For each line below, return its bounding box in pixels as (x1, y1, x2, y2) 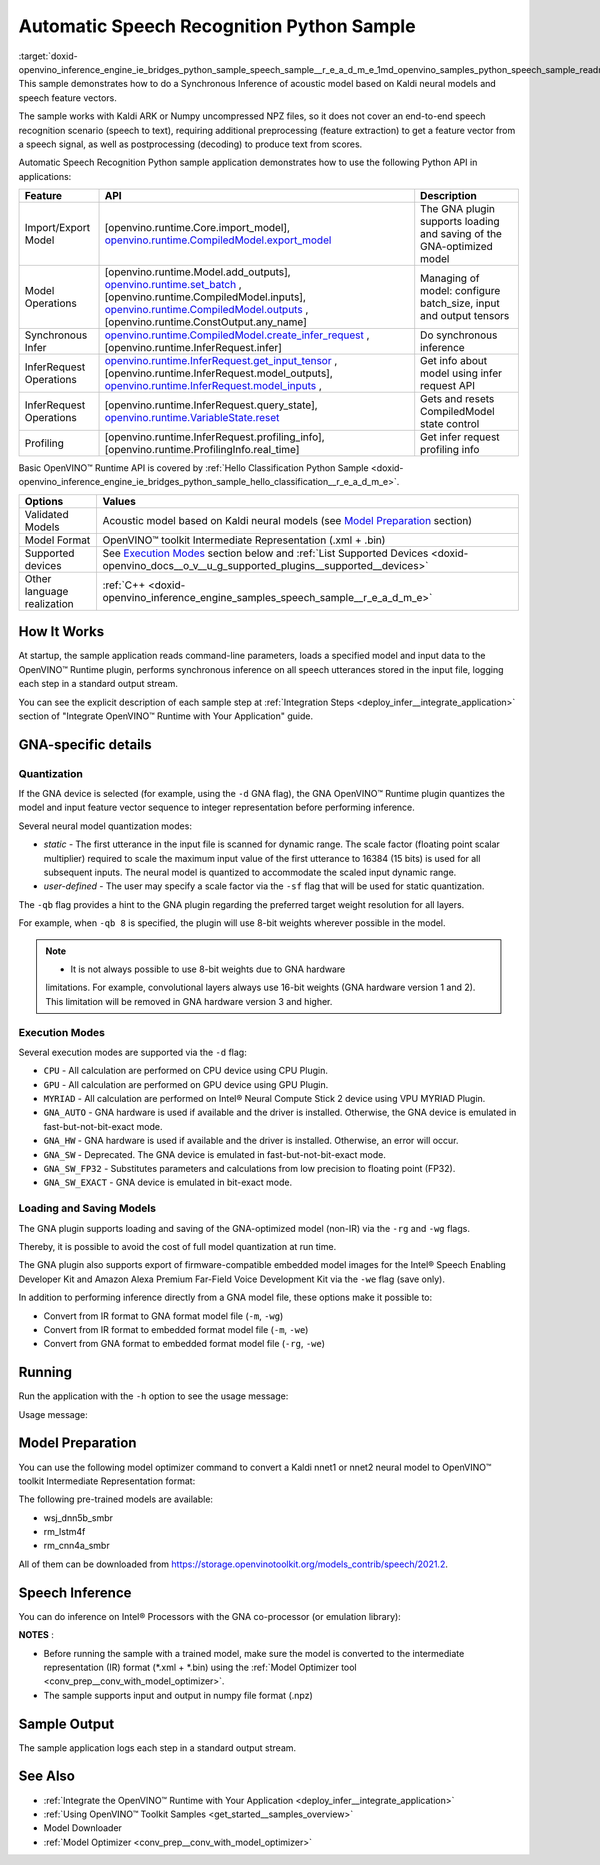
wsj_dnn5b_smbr (43, 1511, 114, 1524)
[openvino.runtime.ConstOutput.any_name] (104, 315, 307, 329)
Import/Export (24, 221, 90, 235)
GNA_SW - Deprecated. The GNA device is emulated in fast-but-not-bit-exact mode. (43, 1148, 387, 1160)
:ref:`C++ (102, 578, 146, 592)
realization (24, 596, 74, 610)
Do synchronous (420, 328, 498, 342)
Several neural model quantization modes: (18, 820, 192, 832)
